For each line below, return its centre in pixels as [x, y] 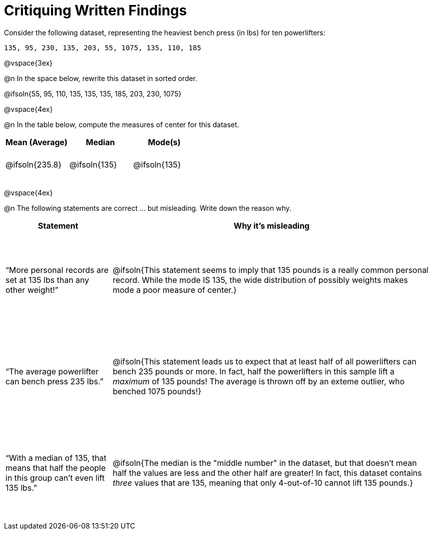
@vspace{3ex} [28, 63]
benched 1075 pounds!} [157, 391]
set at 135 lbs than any [48, 280]
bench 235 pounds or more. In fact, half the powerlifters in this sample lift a [254, 371]
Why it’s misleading [271, 225]
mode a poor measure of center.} [175, 290]
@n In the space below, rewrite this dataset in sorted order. [101, 78]
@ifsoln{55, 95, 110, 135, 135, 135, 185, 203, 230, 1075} [93, 93]
